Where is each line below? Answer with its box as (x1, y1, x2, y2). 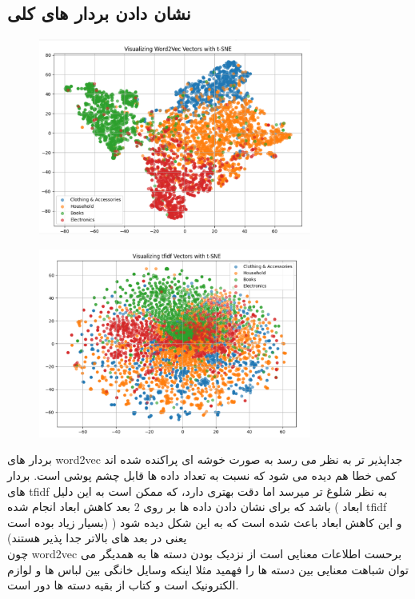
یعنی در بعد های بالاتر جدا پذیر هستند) (7, 529, 187, 546)
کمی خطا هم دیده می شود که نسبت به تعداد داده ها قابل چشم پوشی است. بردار (7, 466, 397, 483)
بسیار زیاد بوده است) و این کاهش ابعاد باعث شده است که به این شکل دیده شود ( (7, 513, 402, 530)
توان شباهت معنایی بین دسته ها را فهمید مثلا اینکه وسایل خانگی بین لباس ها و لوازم (7, 561, 409, 577)
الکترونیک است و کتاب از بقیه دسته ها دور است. (7, 577, 239, 593)
